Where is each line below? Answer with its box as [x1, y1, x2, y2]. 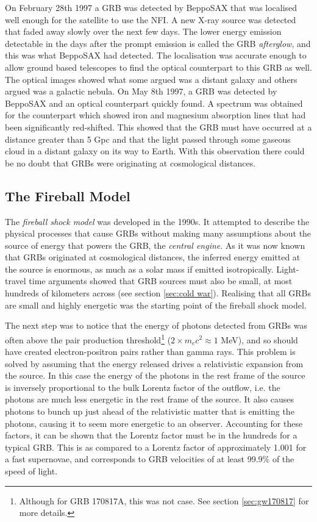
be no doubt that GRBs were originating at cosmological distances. [5, 156, 256, 169]
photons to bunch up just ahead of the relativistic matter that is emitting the [5, 405, 294, 418]
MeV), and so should [221, 333, 298, 346]
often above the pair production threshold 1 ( [5, 331, 171, 346]
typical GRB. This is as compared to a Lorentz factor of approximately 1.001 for [5, 440, 307, 453]
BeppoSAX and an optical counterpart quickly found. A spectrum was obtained [5, 96, 303, 109]
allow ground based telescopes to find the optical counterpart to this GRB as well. [5, 60, 312, 73]
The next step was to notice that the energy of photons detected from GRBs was [5, 319, 307, 332]
